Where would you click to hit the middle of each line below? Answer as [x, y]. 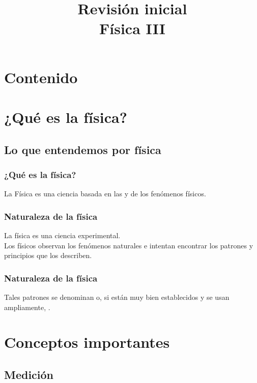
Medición [29, 374]
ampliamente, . [27, 307]
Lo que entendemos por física [83, 149]
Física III [132, 28]
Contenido [41, 77]
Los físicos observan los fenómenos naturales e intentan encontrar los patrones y [129, 245]
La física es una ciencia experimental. [62, 235]
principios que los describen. [48, 255]
